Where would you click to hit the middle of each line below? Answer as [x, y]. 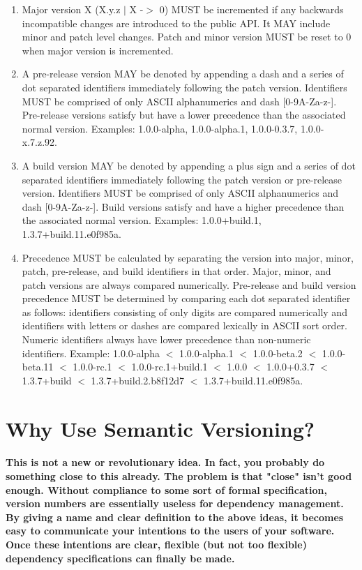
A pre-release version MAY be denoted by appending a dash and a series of [183, 74]
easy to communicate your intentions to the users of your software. [170, 531]
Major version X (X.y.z [71, 9]
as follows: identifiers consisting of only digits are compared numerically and [184, 312]
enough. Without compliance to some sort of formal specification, [166, 489]
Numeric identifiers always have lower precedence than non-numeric [166, 339]
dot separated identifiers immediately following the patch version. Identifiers [184, 87]
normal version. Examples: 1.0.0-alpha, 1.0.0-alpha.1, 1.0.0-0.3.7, [160, 128]
